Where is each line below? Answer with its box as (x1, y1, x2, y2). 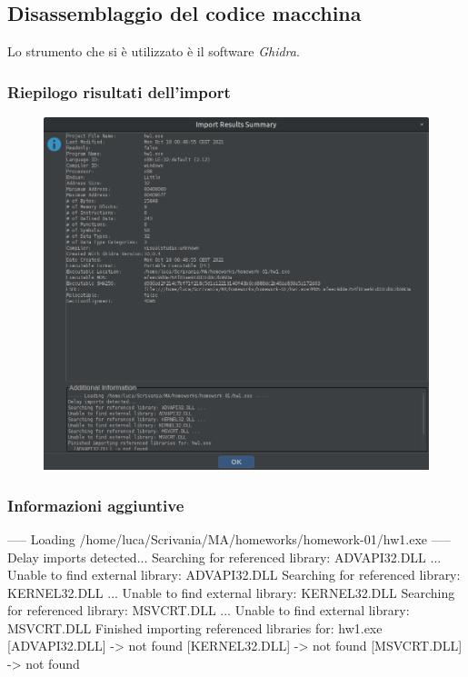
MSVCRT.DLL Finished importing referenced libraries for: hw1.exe (7, 618, 383, 637)
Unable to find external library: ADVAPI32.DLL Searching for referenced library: (7, 565, 461, 584)
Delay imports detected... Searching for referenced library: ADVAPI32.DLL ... (7, 547, 442, 566)
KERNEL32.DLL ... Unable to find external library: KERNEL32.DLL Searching (7, 582, 455, 602)
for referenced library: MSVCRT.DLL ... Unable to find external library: (7, 601, 410, 620)
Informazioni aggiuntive (7, 493, 184, 516)
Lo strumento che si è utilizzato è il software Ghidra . (7, 42, 300, 61)
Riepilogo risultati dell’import (7, 80, 231, 103)
